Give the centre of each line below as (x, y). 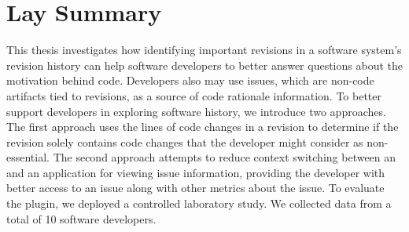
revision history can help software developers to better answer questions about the (204, 65)
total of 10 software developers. (81, 218)
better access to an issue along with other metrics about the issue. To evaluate (195, 188)
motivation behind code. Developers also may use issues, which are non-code (190, 80)
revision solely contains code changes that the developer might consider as (185, 141)
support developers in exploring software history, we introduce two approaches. (196, 111)
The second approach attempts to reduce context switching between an (225, 157)
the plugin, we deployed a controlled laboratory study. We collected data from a (199, 203)
